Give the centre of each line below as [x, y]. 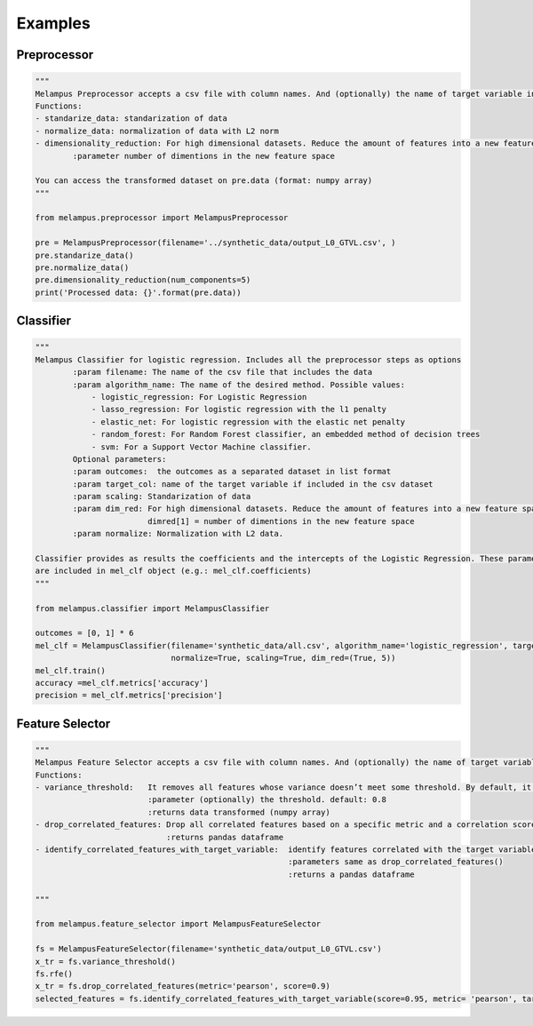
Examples [53, 23]
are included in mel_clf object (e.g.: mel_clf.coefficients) [173, 571]
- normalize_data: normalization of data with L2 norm [157, 131]
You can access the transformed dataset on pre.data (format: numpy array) [204, 181]
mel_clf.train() [71, 670]
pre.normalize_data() [82, 268]
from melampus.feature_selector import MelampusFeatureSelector [178, 924]
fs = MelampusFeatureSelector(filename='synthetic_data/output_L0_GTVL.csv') [208, 949]
